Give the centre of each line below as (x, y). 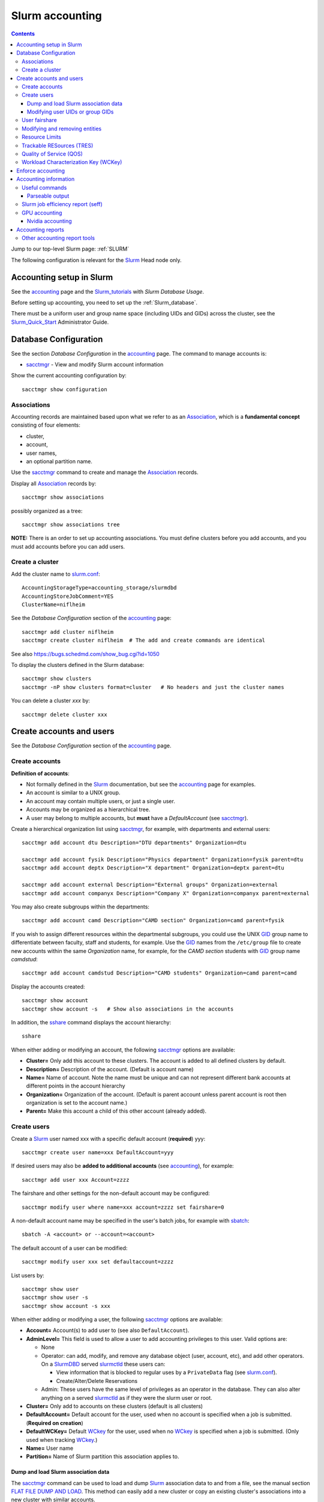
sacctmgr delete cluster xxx (64, 714)
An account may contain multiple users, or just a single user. (100, 801)
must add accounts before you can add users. (68, 546)
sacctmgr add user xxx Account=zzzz (76, 1180)
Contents (23, 34)
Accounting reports (40, 230)
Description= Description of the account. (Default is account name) (110, 1069)
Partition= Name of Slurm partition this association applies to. (103, 1456)
